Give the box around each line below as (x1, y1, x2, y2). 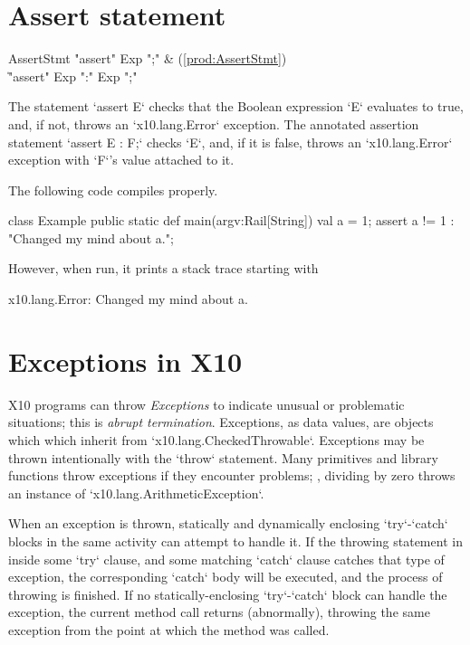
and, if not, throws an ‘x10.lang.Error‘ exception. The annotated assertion (8, 114, 419, 133)
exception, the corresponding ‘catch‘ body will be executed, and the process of (8, 567, 443, 586)
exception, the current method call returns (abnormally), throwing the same (8, 602, 430, 621)
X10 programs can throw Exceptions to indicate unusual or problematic (8, 394, 405, 413)
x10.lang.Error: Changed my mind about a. (8, 289, 248, 308)
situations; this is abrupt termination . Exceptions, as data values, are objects (8, 413, 434, 432)
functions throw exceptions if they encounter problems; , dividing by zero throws (8, 466, 456, 485)
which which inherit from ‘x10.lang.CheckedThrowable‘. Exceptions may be (8, 430, 425, 449)
